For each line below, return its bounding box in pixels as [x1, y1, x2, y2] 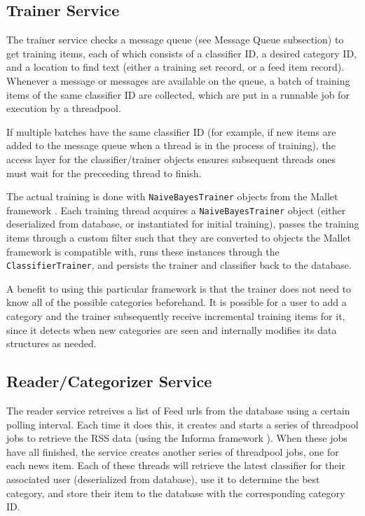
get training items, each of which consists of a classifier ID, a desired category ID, [6, 46, 357, 60]
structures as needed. [6, 336, 97, 351]
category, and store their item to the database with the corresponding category [6, 485, 345, 500]
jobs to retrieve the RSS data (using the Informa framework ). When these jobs [6, 431, 347, 445]
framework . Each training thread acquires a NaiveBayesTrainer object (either [6, 202, 346, 217]
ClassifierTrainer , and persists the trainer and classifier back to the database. [6, 258, 352, 272]
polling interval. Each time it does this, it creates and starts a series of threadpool [6, 417, 359, 431]
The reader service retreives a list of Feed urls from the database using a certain [6, 403, 350, 418]
